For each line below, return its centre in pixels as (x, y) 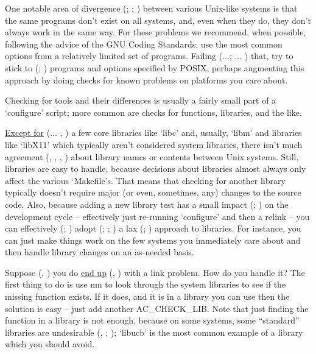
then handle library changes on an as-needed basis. (100, 252)
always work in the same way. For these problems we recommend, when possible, (156, 32)
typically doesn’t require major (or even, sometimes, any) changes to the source (153, 192)
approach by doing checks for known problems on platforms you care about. (146, 80)
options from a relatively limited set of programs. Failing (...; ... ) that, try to (149, 56)
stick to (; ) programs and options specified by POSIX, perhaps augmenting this (155, 67)
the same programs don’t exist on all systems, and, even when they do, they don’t (158, 20)
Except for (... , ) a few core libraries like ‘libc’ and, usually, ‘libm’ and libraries (153, 133)
